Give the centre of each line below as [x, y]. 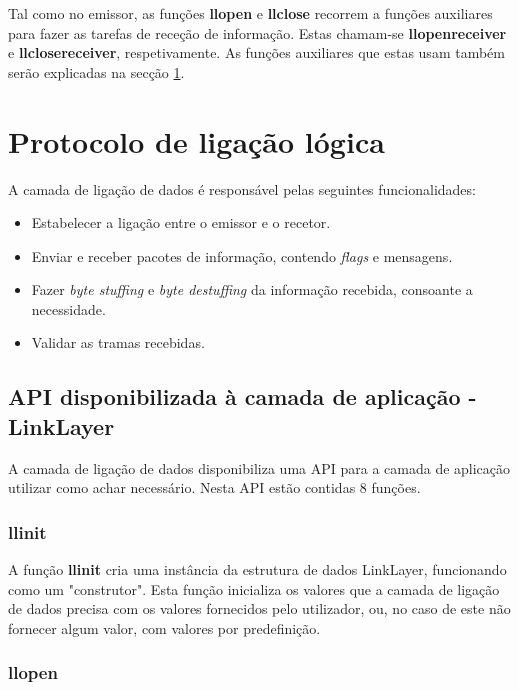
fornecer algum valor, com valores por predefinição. [164, 627]
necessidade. [68, 308]
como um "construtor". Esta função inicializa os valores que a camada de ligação [254, 588]
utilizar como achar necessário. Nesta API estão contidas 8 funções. [214, 487]
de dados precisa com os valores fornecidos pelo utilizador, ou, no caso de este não [259, 608]
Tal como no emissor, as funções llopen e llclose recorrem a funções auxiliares [250, 13]
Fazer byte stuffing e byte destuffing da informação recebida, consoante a [252, 289]
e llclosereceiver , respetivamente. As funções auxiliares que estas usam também [256, 52]
